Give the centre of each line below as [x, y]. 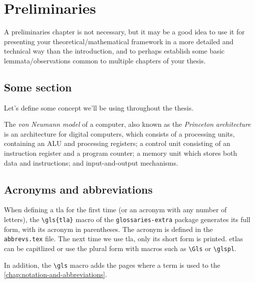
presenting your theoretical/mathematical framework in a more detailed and [119, 41]
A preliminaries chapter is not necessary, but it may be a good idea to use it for [125, 32]
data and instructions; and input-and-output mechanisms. [91, 162]
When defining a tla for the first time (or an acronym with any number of [115, 210]
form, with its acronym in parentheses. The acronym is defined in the [109, 229]
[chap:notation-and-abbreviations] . [56, 274]
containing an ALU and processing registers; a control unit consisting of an [117, 143]
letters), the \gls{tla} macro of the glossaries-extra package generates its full [127, 219]
